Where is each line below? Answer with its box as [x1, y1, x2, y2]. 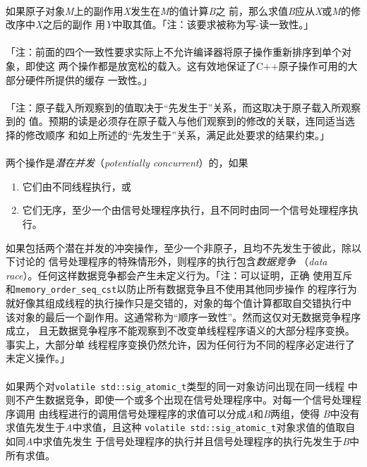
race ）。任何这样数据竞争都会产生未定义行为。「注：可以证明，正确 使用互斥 [6, 267, 353, 282]
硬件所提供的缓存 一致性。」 [25, 72, 152, 87]
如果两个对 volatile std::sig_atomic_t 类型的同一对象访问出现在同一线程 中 [6, 378, 358, 393]
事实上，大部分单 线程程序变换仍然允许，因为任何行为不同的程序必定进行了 [6, 336, 355, 351]
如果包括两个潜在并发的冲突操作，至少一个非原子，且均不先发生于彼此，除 [6, 240, 351, 255]
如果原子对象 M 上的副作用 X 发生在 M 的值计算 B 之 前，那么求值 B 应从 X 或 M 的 [6, 3, 351, 18]
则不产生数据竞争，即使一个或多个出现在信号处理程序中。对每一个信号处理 [6, 392, 351, 407]
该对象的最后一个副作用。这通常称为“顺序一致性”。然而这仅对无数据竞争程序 [6, 309, 361, 324]
